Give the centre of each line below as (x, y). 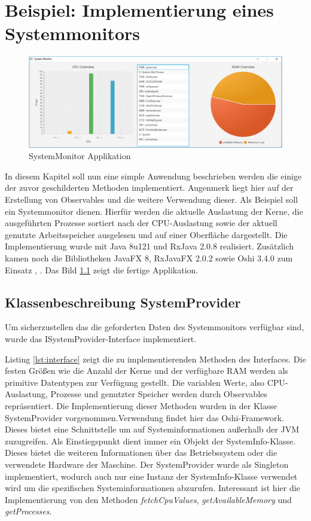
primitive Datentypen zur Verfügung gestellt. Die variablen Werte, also (135, 382)
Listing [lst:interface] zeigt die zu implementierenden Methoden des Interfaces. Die (155, 359)
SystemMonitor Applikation (80, 156)
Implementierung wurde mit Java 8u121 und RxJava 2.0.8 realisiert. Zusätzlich (150, 246)
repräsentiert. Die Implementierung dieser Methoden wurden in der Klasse (141, 405)
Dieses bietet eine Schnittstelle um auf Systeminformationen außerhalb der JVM (152, 429)
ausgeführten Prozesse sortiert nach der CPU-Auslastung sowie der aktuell (141, 223)
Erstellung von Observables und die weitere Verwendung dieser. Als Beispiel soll (151, 199)
